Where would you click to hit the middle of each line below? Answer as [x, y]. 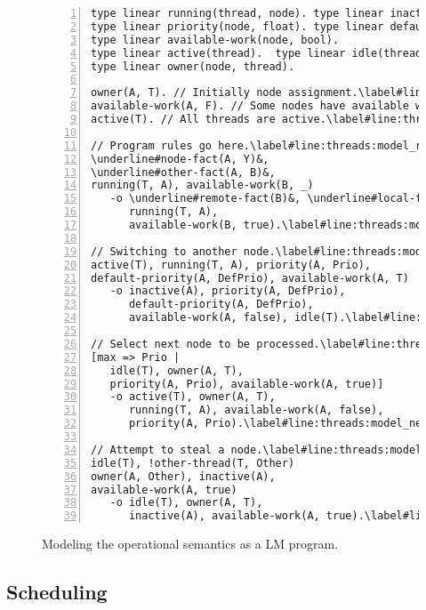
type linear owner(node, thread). [193, 66]
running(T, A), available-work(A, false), [256, 410]
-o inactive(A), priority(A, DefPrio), [228, 291]
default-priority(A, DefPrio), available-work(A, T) [250, 278]
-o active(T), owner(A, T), [193, 397]
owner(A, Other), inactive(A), [183, 476]
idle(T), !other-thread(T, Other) [193, 463]
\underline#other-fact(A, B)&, [183, 172]
